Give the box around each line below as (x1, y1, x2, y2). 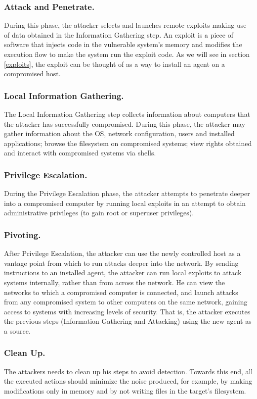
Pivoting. (4, 228, 41, 241)
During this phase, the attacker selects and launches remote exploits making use (4, 20, 247, 30)
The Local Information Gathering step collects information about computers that (4, 109, 251, 119)
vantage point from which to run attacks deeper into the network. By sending (4, 257, 239, 268)
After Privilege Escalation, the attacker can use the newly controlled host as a (4, 248, 241, 258)
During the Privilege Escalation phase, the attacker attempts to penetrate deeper (4, 188, 250, 199)
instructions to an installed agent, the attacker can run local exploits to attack (4, 267, 242, 278)
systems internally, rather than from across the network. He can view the (4, 277, 225, 287)
